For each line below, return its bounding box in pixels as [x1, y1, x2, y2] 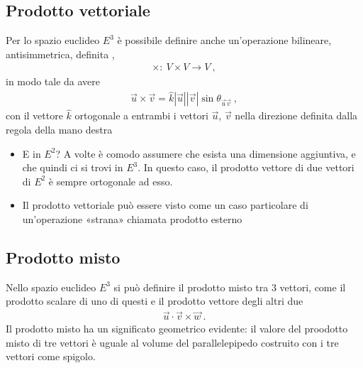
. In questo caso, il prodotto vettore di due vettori [138, 160, 354, 175]
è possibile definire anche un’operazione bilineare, [117, 33, 332, 48]
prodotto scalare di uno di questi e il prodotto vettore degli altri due [6, 293, 303, 308]
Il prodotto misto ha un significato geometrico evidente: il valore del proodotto [6, 321, 348, 336]
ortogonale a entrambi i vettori [74, 108, 208, 123]
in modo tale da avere [6, 74, 101, 89]
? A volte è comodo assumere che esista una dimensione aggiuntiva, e [55, 146, 356, 161]
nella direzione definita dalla [235, 108, 358, 123]
